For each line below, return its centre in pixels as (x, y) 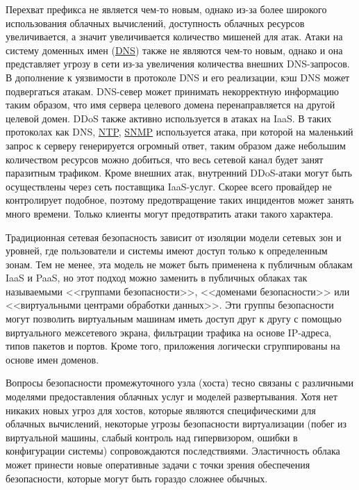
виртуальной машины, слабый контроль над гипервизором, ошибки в (152, 437)
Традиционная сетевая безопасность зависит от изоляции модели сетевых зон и (174, 237)
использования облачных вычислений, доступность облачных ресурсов (155, 23)
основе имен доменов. (52, 359)
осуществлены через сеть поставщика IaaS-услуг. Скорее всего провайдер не (169, 186)
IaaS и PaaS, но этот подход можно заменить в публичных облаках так (157, 278)
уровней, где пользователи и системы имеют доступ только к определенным (167, 251)
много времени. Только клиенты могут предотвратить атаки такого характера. (169, 213)
